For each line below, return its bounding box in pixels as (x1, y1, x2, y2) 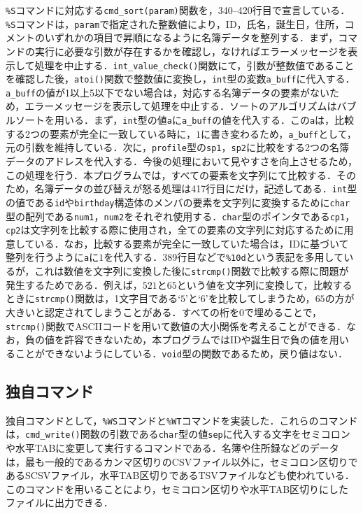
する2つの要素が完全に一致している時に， (6, 126, 196, 141)
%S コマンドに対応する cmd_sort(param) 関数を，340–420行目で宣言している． (6, 3, 350, 17)
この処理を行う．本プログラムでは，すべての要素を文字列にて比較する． (6, 167, 336, 182)
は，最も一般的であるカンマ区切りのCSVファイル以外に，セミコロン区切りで (6, 454, 358, 469)
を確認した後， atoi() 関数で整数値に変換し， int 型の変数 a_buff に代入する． (6, 71, 355, 86)
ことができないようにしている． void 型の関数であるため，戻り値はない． (15, 345, 348, 360)
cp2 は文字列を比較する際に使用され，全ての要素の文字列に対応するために (6, 222, 344, 237)
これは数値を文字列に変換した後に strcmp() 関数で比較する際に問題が (34, 264, 349, 278)
